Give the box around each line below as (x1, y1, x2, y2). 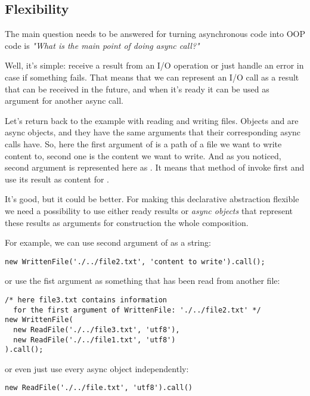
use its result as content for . (5, 172, 109, 185)
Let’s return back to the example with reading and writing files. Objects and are (5, 114, 299, 126)
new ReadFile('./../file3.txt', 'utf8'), (13, 325, 180, 334)
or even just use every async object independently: (5, 362, 189, 375)
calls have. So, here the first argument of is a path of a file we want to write (5, 137, 282, 150)
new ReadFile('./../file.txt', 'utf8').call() (5, 383, 193, 392)
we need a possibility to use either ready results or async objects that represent (5, 204, 293, 216)
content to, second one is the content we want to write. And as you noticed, (5, 149, 281, 162)
